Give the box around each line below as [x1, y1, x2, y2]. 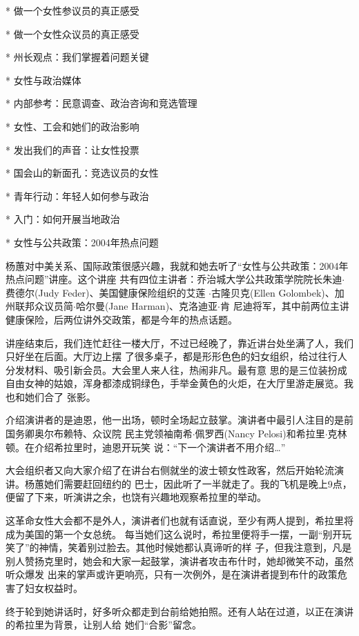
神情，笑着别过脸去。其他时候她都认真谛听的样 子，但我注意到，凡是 [39, 540, 352, 555]
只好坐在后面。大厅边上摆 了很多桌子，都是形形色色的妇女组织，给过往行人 [6, 349, 347, 364]
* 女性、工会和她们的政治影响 [6, 119, 139, 133]
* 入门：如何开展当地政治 [6, 212, 120, 226]
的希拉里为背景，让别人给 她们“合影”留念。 [6, 617, 202, 632]
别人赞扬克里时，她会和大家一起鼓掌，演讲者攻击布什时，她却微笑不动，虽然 [6, 553, 353, 568]
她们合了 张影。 [24, 389, 96, 404]
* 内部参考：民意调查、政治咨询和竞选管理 [6, 96, 197, 110]
